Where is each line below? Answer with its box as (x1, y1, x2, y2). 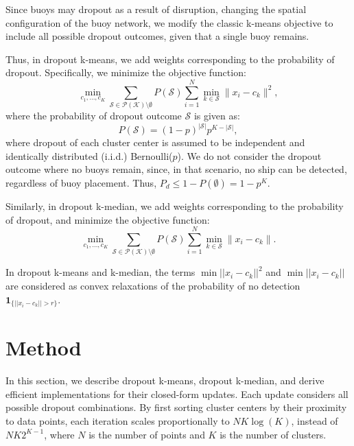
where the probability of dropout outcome (5, 108, 182, 123)
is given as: (193, 108, 240, 123)
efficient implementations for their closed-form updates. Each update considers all (5, 386, 349, 401)
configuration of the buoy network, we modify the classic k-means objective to (5, 15, 333, 30)
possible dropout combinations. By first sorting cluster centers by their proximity (5, 400, 347, 414)
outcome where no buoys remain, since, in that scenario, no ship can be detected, (5, 162, 347, 176)
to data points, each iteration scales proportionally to (5, 413, 230, 427)
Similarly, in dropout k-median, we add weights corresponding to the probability (5, 198, 344, 213)
